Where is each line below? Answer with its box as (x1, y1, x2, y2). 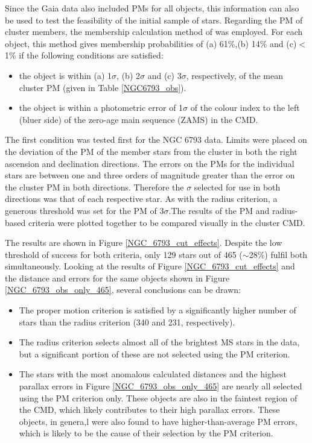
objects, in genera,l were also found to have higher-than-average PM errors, (19, 415, 298, 427)
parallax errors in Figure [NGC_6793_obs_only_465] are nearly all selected (19, 380, 302, 392)
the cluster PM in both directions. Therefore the (5, 180, 184, 193)
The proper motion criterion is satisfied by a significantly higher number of (19, 304, 296, 316)
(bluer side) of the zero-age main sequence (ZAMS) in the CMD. (19, 113, 258, 125)
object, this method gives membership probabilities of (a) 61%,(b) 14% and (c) (5, 37, 297, 49)
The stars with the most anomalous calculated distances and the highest (19, 368, 287, 380)
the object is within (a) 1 (19, 69, 112, 81)
